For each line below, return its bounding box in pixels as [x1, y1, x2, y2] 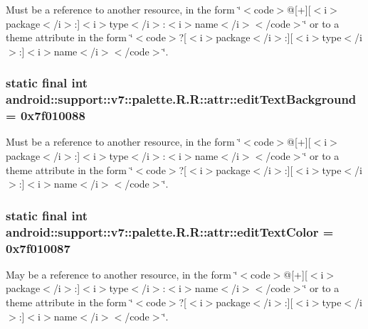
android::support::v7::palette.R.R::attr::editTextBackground [6, 90, 357, 108]
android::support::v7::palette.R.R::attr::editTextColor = [6, 222, 334, 240]
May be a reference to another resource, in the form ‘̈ [6, 266, 238, 281]
